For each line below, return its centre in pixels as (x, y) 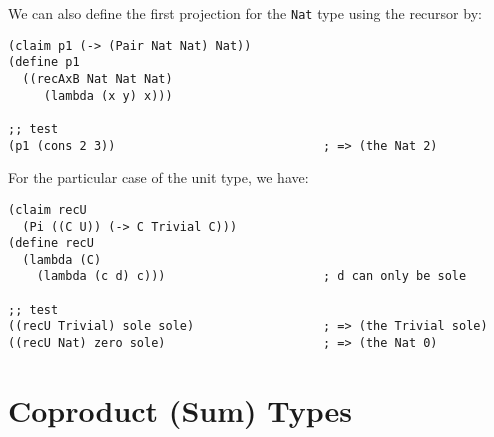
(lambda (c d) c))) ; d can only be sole (251, 276)
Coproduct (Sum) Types (180, 409)
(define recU (51, 243)
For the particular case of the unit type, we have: (158, 177)
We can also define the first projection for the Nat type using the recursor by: (245, 13)
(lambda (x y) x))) (108, 95)
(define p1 (44, 62)
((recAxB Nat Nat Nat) (97, 78)
